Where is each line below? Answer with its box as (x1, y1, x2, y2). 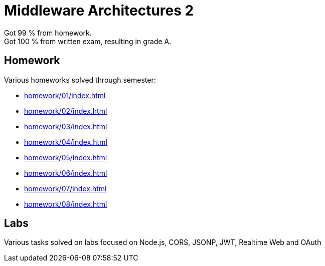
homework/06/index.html (24, 168, 107, 177)
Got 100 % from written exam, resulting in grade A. (4, 37, 172, 46)
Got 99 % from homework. (4, 28, 92, 37)
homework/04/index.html (24, 137, 107, 146)
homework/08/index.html (24, 199, 107, 208)
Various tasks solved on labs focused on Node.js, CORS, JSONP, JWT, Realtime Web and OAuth (4, 238, 321, 247)
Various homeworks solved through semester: (4, 75, 156, 84)
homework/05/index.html (24, 153, 107, 162)
